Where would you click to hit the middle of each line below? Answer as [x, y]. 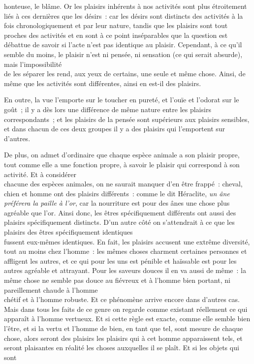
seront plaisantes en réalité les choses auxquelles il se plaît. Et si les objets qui [122, 348]
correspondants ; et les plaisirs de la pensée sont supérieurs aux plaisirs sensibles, [127, 119]
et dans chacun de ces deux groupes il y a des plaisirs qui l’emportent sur [115, 129]
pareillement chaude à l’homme [51, 289]
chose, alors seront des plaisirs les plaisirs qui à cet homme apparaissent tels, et [123, 338]
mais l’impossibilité [33, 64]
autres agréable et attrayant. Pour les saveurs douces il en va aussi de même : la [125, 270]
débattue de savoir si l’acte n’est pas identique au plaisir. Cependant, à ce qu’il [123, 45]
